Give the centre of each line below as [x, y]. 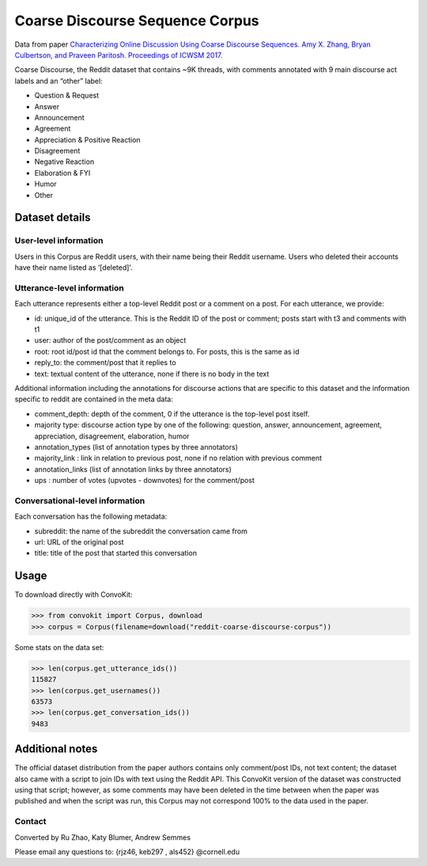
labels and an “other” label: [59, 81]
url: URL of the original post [79, 542]
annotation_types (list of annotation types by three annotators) [136, 447]
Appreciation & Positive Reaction [88, 139]
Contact [30, 822]
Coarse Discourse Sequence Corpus [137, 21]
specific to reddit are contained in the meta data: [94, 399]
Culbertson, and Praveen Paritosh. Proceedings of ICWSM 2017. [119, 55]
